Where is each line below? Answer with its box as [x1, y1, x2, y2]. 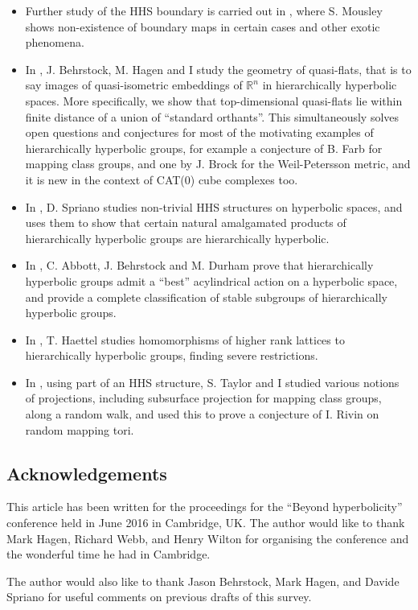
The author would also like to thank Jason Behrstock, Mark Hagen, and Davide [6, 572, 400, 589]
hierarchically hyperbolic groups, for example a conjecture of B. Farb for [25, 139, 383, 156]
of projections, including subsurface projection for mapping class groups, [25, 389, 382, 406]
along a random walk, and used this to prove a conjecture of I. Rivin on [25, 406, 379, 422]
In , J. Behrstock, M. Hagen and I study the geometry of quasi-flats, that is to [25, 60, 412, 77]
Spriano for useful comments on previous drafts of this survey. [6, 588, 312, 605]
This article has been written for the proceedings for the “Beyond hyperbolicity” [6, 498, 403, 515]
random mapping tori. [25, 421, 134, 438]
